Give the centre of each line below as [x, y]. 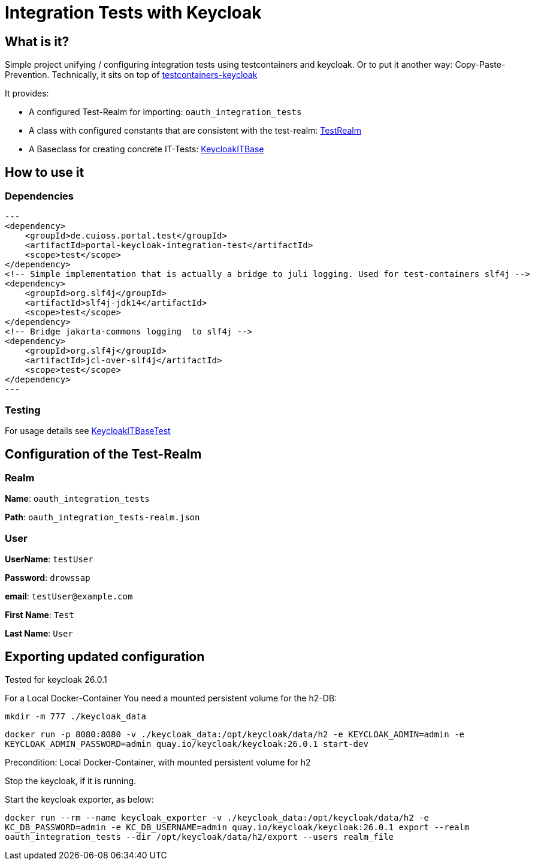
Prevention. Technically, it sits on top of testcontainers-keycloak [131, 75]
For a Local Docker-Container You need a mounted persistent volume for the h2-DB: [171, 698]
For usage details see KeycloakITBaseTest [88, 431]
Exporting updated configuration [105, 656]
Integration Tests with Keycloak [133, 13]
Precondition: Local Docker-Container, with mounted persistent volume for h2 [158, 762]
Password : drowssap [48, 578]
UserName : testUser [49, 559]
